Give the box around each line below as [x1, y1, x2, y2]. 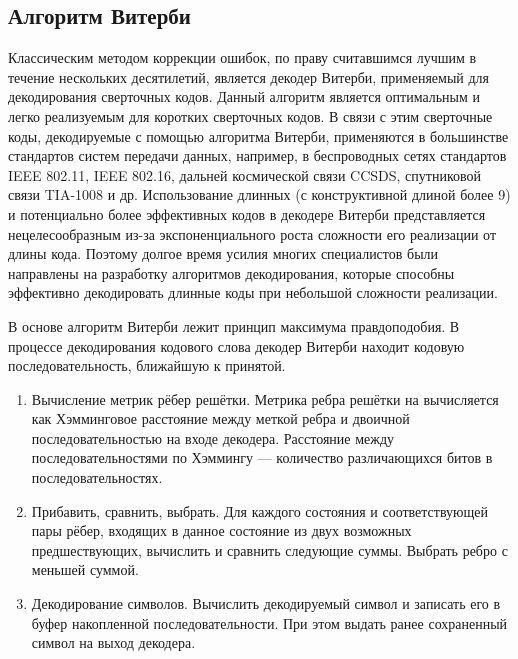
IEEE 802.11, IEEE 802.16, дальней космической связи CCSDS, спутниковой [8, 164, 481, 185]
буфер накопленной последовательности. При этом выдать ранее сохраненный [31, 612, 508, 633]
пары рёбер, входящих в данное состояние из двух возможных [31, 520, 412, 541]
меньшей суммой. [31, 559, 139, 580]
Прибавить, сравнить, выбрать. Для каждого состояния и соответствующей [31, 500, 489, 521]
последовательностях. [31, 467, 163, 488]
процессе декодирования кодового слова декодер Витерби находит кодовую [8, 335, 465, 356]
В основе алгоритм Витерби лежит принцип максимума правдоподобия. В [8, 315, 460, 336]
